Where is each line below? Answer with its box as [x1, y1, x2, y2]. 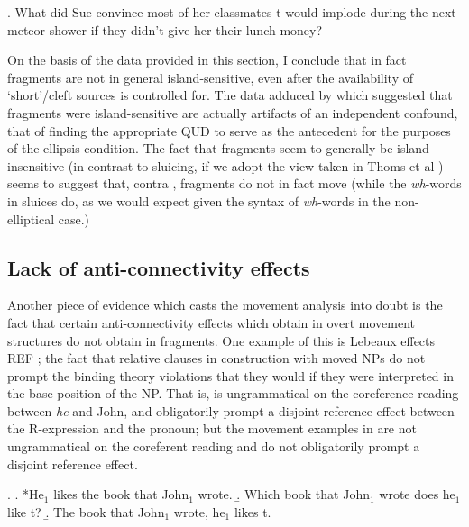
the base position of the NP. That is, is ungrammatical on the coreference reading [7, 384, 459, 403]
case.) [58, 209, 90, 228]
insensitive [7, 156, 65, 175]
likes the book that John [53, 485, 189, 504]
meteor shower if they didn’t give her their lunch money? [7, 20, 323, 39]
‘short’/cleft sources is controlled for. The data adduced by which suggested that [7, 86, 453, 104]
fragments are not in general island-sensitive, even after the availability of [7, 68, 414, 86]
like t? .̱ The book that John [7, 502, 165, 521]
